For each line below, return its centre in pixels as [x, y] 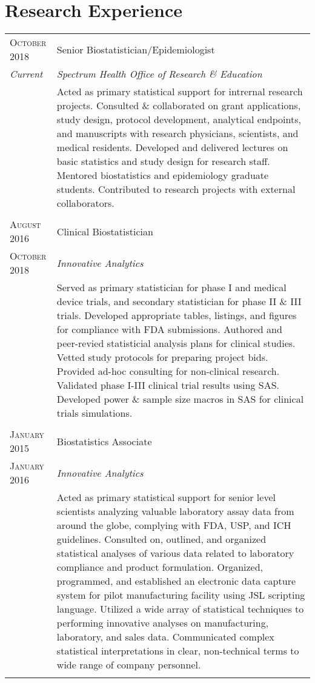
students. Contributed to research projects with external [176, 189]
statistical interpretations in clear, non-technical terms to [178, 651]
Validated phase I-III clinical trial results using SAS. [168, 385]
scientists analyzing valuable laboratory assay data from [175, 511]
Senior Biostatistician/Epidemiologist [136, 49]
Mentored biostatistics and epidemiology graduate [163, 175]
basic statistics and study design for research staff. [163, 161]
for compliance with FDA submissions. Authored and [169, 329]
